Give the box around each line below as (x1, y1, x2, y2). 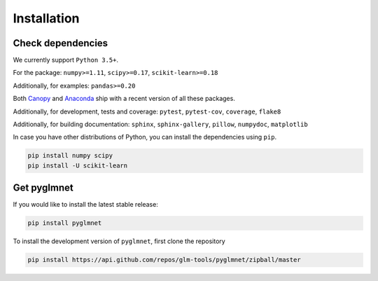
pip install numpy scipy (27, 151, 113, 160)
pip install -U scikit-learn (27, 161, 128, 170)
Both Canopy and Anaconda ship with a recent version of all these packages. (13, 95, 236, 103)
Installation (13, 11, 80, 26)
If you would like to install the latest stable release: (13, 200, 159, 209)
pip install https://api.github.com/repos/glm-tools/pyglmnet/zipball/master (27, 256, 301, 264)
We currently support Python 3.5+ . (13, 56, 119, 64)
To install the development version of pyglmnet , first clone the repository (13, 237, 225, 245)
